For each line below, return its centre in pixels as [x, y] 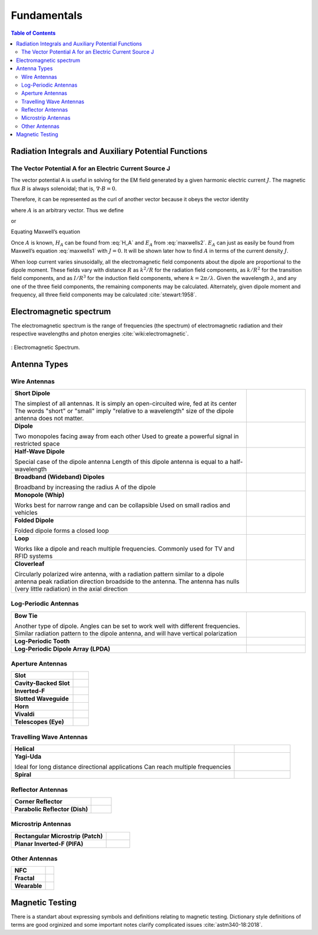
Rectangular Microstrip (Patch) [59, 836]
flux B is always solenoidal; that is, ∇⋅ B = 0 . [64, 188]
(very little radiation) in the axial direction [71, 588]
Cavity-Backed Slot [42, 683]
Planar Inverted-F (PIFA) [49, 844]
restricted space [37, 443]
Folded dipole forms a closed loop [62, 531]
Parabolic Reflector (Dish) [51, 809]
